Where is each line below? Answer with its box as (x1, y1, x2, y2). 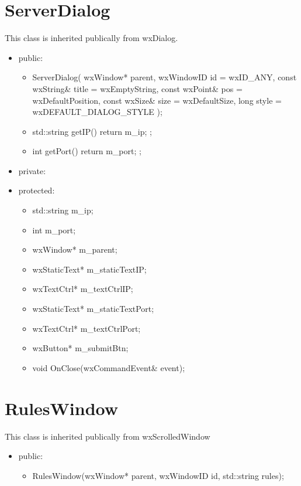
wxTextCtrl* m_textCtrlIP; (32, 283, 133, 295)
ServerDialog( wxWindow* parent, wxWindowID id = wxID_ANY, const (32, 71, 297, 83)
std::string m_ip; (32, 204, 94, 216)
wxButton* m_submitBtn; (32, 342, 129, 354)
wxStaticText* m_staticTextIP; (32, 263, 147, 275)
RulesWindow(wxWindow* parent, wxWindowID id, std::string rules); (32, 469, 284, 481)
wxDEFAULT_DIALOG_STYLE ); (32, 106, 162, 118)
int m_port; (32, 223, 76, 236)
